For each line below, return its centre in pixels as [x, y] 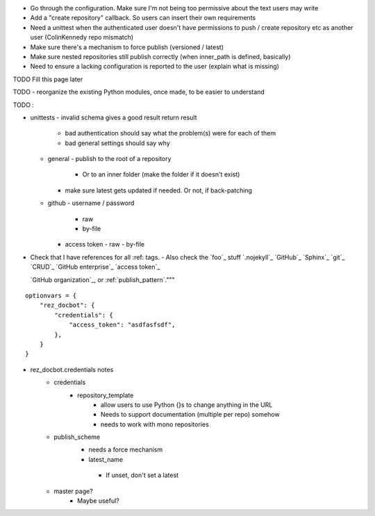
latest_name [106, 459]
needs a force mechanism [126, 450]
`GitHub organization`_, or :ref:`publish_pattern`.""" [102, 280]
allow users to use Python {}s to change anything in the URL [187, 405]
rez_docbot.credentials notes [72, 369]
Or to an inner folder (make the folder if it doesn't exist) [161, 174]
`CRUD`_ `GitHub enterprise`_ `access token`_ [95, 267]
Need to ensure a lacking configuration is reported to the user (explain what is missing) [155, 67]
